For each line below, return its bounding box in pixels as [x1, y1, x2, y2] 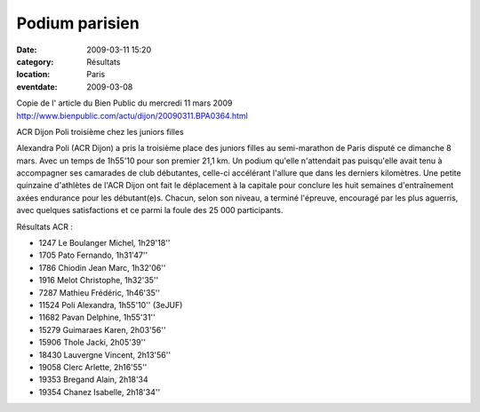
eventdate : [16, 81, 58, 92]
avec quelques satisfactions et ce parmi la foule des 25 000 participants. [16, 205, 284, 216]
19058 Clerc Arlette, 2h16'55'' [38, 361, 148, 372]
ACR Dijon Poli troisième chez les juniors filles [16, 126, 184, 137]
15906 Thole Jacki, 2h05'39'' [38, 337, 147, 348]
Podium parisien [16, 13, 140, 33]
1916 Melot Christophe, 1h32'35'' [38, 275, 159, 286]
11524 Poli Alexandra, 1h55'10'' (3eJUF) [38, 299, 183, 310]
